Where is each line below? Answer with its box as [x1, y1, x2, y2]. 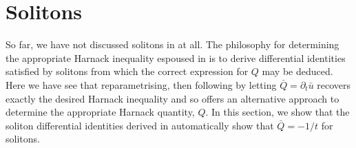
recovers [317, 77, 351, 92]
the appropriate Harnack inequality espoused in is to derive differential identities [6, 50, 346, 65]
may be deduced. [262, 64, 333, 78]
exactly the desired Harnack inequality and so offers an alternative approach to [6, 91, 339, 105]
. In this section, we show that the [205, 105, 350, 119]
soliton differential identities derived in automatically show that [6, 118, 274, 132]
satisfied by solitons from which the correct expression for [6, 64, 249, 78]
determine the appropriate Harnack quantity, [6, 105, 195, 119]
